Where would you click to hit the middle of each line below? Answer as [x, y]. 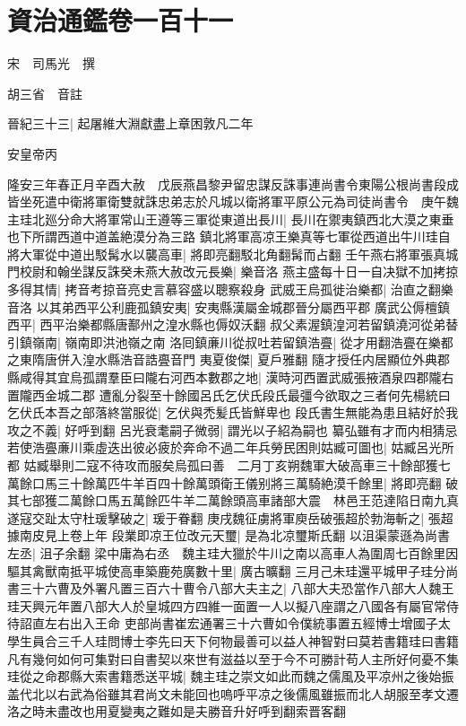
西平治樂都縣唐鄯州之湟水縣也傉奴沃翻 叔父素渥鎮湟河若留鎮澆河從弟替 [249, 324]
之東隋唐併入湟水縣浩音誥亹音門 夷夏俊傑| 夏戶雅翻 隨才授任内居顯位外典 [222, 359]
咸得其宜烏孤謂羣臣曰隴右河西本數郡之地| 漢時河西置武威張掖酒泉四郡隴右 [237, 377]
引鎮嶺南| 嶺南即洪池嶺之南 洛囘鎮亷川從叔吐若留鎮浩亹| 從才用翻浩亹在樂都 [230, 341]
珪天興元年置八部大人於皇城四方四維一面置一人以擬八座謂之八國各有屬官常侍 [233, 605]
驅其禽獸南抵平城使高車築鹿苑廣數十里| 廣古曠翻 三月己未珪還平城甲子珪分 [227, 570]
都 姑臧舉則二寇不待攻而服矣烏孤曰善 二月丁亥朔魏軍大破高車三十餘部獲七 [229, 465]
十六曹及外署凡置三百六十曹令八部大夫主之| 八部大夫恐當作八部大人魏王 [243, 588]
